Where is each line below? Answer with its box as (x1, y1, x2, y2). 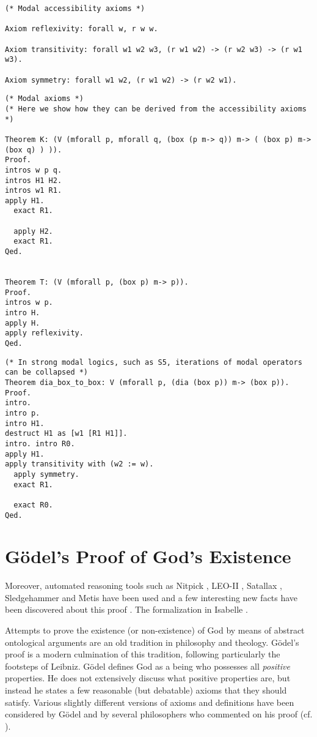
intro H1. (5, 419, 45, 428)
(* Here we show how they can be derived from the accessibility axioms (5, 104, 307, 113)
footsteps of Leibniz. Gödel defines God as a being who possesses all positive (5, 659, 290, 672)
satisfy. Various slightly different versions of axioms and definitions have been (5, 695, 294, 708)
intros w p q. (5, 165, 62, 174)
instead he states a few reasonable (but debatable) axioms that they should (5, 684, 287, 697)
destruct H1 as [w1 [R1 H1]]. (5, 429, 128, 438)
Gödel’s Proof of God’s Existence (5, 544, 291, 569)
